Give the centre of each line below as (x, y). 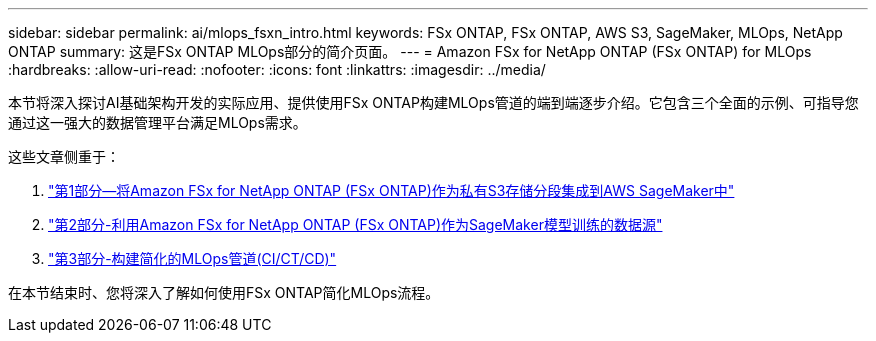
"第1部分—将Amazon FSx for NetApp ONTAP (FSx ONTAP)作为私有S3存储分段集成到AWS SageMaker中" (391, 190)
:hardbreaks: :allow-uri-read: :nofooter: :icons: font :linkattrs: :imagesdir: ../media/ (277, 69)
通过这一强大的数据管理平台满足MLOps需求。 (157, 122)
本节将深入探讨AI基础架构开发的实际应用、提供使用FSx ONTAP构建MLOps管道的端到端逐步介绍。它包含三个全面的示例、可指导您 (433, 102)
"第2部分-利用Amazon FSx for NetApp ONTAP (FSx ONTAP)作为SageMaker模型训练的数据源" (355, 224)
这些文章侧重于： (64, 156)
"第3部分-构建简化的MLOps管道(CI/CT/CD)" (192, 258)
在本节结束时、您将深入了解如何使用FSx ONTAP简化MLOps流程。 (224, 292)
